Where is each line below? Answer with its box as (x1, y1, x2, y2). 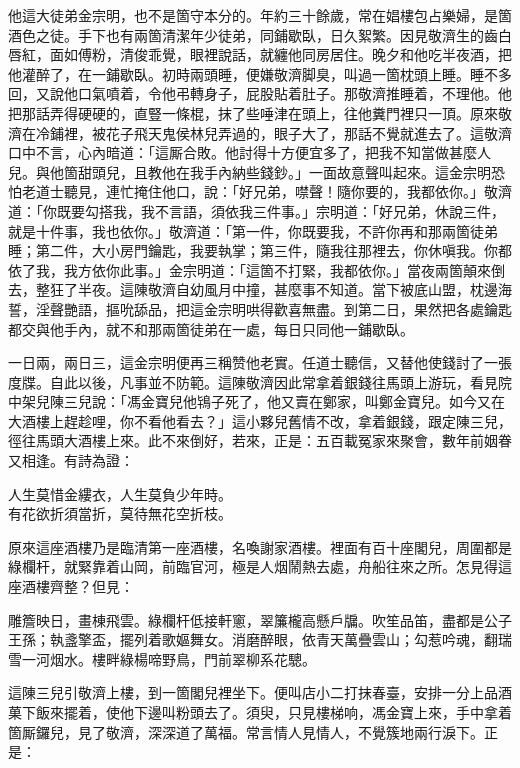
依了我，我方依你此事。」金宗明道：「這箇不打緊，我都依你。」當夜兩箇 (8, 259, 463, 280)
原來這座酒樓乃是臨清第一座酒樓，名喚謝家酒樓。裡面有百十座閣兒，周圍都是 (8, 536, 512, 557)
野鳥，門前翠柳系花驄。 (161, 648, 316, 669)
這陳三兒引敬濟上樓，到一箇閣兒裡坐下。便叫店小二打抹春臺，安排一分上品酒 (8, 682, 512, 703)
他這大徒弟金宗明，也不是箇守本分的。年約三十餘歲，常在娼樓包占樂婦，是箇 (8, 5, 512, 25)
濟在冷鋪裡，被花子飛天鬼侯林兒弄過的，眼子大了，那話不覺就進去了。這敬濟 (8, 122, 512, 143)
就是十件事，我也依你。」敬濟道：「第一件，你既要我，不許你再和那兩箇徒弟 (8, 220, 498, 241)
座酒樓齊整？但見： (8, 576, 134, 597)
